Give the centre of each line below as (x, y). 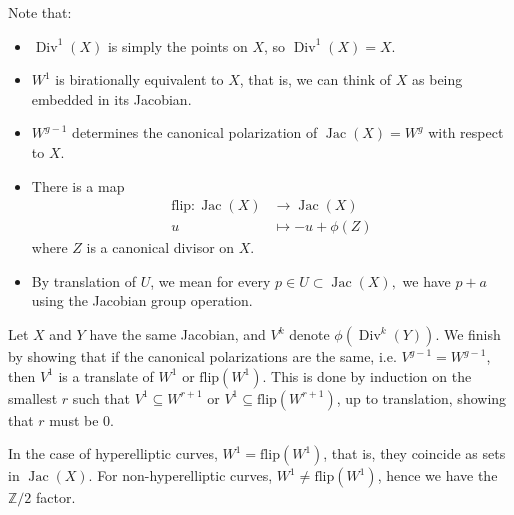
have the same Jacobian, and (177, 334)
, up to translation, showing (421, 397)
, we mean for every (210, 280)
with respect (466, 132)
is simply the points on (177, 45)
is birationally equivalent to (139, 79)
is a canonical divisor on (160, 247)
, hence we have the (437, 475)
